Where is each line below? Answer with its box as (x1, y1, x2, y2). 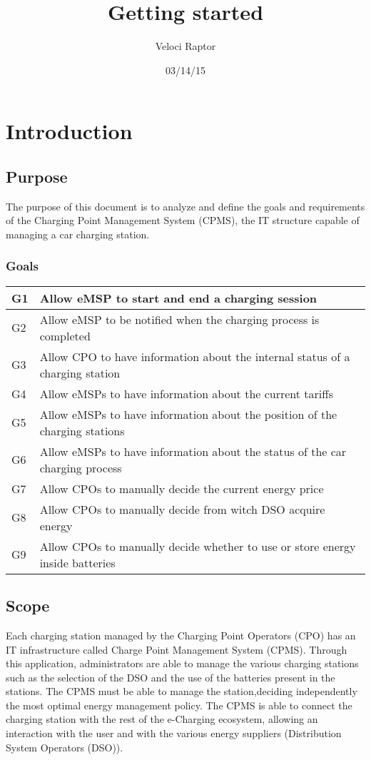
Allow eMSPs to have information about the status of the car (39, 442, 347, 460)
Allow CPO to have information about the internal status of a (39, 348, 350, 365)
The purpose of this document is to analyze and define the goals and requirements (6, 198, 365, 213)
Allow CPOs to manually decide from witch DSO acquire (39, 500, 325, 517)
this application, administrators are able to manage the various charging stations (6, 656, 359, 671)
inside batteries (39, 554, 116, 571)
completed (39, 327, 91, 344)
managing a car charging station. (6, 226, 150, 241)
